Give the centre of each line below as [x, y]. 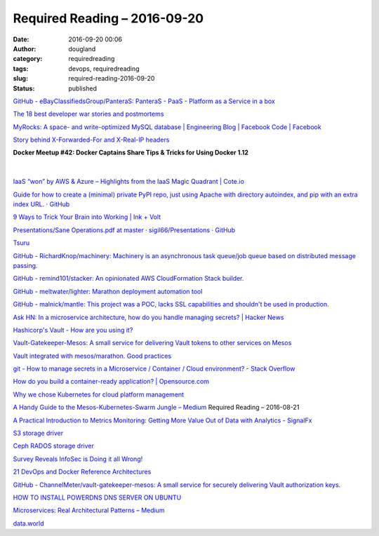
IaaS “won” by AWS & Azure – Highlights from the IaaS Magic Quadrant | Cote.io [129, 182]
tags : [21, 68]
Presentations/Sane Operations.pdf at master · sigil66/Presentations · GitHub [124, 230]
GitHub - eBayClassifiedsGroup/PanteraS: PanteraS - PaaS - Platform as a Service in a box [144, 101]
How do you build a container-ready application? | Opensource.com [111, 382]
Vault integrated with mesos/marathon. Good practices [92, 356]
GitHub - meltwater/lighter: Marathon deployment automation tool [108, 291]
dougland [82, 48]
